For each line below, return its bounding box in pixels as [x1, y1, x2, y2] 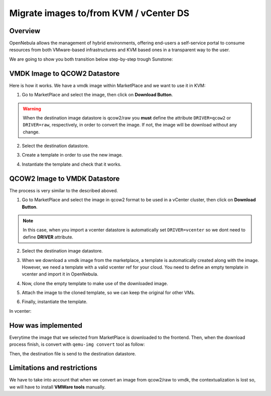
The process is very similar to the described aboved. [9, 187, 118, 193]
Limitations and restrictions [9, 364, 97, 372]
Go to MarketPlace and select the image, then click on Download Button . [22, 92, 173, 98]
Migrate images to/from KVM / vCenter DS [9, 8, 190, 19]
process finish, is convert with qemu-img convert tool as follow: [9, 341, 145, 347]
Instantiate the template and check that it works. [22, 161, 121, 167]
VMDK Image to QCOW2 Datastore [9, 69, 120, 78]
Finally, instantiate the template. [22, 299, 88, 305]
